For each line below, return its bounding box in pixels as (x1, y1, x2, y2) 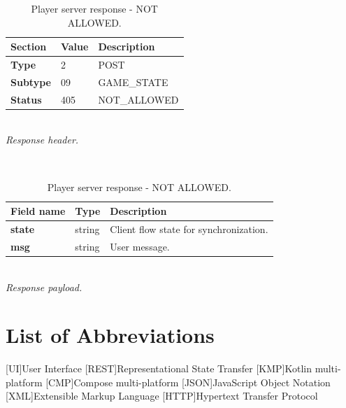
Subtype (10, 74, 51, 89)
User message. (110, 239, 170, 253)
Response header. (6, 132, 79, 147)
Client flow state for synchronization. (110, 222, 268, 237)
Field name (10, 204, 66, 218)
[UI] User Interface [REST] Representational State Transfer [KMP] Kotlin (6, 361, 312, 376)
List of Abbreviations (6, 321, 215, 349)
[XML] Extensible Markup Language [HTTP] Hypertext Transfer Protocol (6, 388, 318, 403)
